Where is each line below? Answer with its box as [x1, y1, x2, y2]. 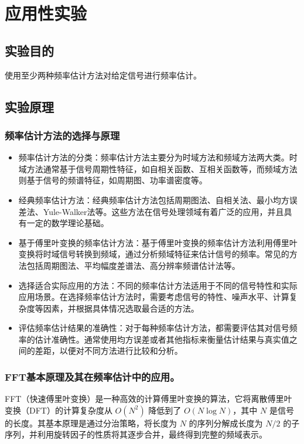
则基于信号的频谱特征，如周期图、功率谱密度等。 [18, 174, 207, 186]
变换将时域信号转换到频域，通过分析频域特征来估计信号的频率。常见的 [18, 248, 289, 260]
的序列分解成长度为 [189, 416, 263, 429]
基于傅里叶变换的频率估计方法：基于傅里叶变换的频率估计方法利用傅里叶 [18, 236, 298, 248]
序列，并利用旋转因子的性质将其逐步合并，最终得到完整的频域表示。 [5, 428, 267, 440]
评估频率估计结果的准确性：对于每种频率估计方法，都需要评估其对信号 [18, 322, 289, 334]
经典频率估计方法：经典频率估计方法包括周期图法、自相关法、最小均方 [18, 193, 289, 206]
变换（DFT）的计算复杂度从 [5, 404, 112, 416]
